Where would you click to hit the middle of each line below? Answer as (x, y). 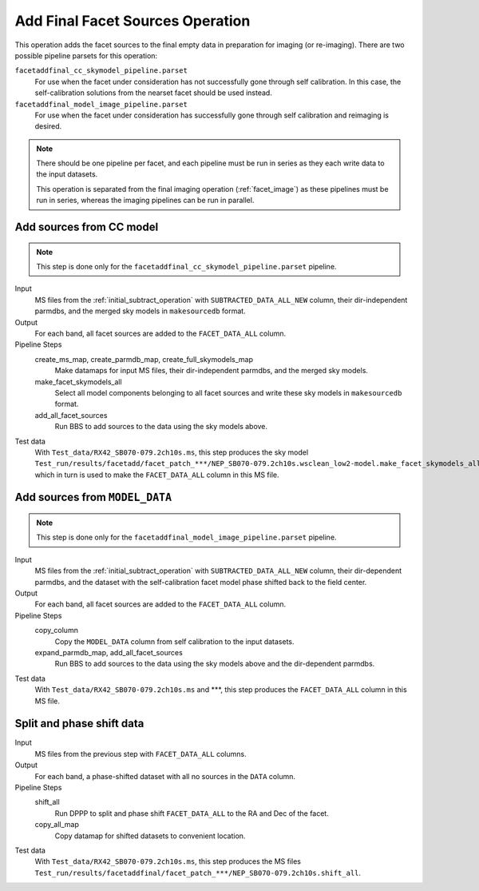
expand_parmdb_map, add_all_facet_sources (109, 652)
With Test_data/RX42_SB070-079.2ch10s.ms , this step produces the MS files (168, 861)
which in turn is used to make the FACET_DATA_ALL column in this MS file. (157, 475)
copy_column (57, 630)
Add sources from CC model (87, 227)
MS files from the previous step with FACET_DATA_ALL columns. (141, 754)
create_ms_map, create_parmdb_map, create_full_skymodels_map (144, 359)
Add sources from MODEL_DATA (93, 497)
